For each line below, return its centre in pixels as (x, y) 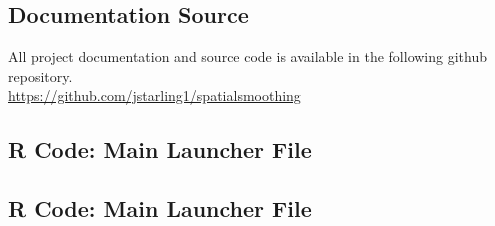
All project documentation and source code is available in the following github (247, 56)
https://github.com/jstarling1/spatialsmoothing (154, 95)
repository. (40, 75)
